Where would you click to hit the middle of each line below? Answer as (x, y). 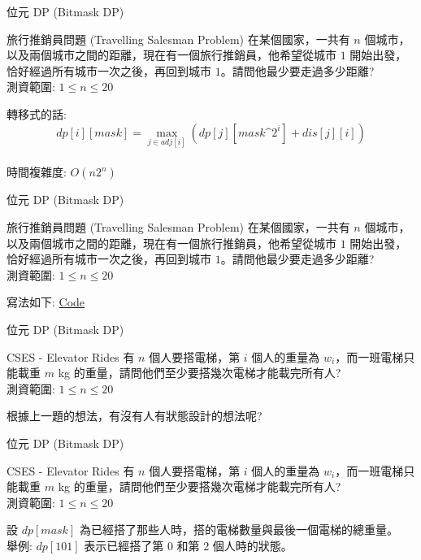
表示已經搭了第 (124, 545)
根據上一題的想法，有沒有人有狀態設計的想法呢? (135, 416)
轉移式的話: (37, 113)
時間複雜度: (37, 172)
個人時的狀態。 (252, 545)
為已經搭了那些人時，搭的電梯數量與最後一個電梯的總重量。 (239, 530)
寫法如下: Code (46, 302)
